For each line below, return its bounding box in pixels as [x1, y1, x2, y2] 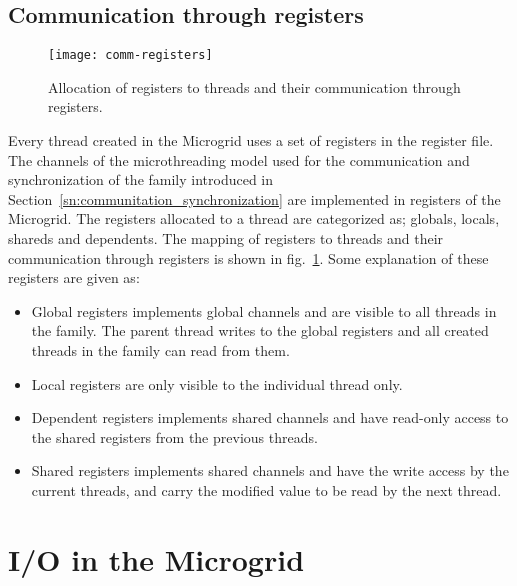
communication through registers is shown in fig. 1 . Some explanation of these [8, 247, 489, 268]
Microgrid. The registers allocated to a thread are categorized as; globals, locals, [8, 208, 500, 229]
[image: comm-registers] [48, 48, 213, 63]
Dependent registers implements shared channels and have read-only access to [31, 407, 509, 428]
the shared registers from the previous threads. [31, 426, 318, 447]
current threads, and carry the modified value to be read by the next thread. [31, 479, 502, 500]
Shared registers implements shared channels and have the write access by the [31, 460, 509, 481]
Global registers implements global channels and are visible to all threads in [31, 300, 497, 321]
